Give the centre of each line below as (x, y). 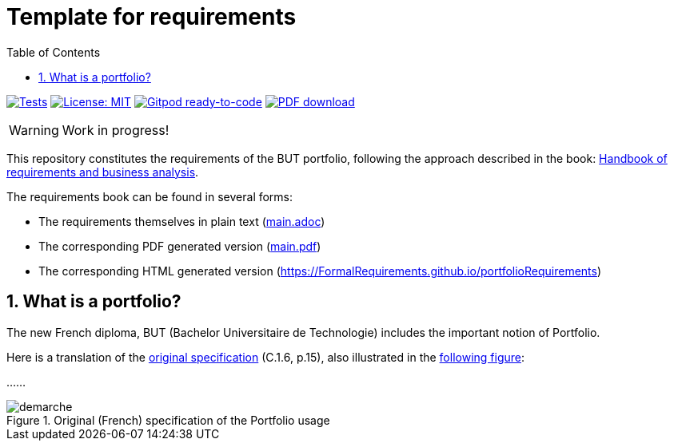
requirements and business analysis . (103, 172)
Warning (34, 130)
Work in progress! (116, 130)
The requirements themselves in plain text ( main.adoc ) (182, 221)
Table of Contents (54, 52)
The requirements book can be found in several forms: (150, 196)
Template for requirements (152, 17)
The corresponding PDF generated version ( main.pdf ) (180, 246)
